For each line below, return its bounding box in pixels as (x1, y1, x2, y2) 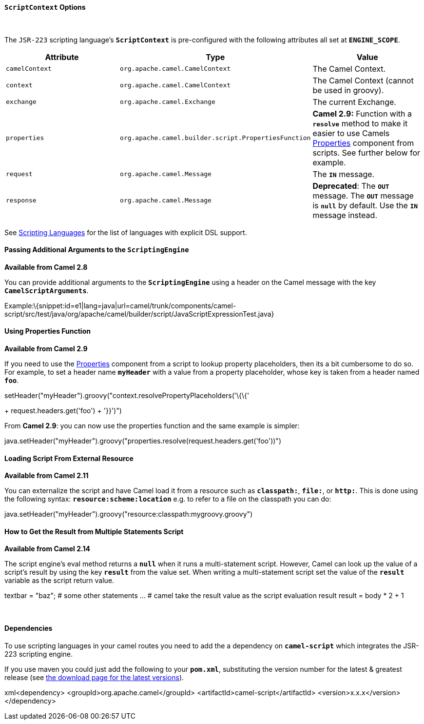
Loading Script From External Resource (4, 454, 134, 463)
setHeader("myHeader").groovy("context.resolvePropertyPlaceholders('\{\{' (4, 391, 250, 400)
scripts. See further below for (312, 147, 421, 158)
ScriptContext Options (4, 3, 86, 11)
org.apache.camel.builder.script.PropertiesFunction (120, 134, 311, 142)
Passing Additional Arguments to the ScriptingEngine (4, 245, 189, 254)
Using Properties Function (4, 327, 91, 336)
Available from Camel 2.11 (4, 471, 89, 480)
